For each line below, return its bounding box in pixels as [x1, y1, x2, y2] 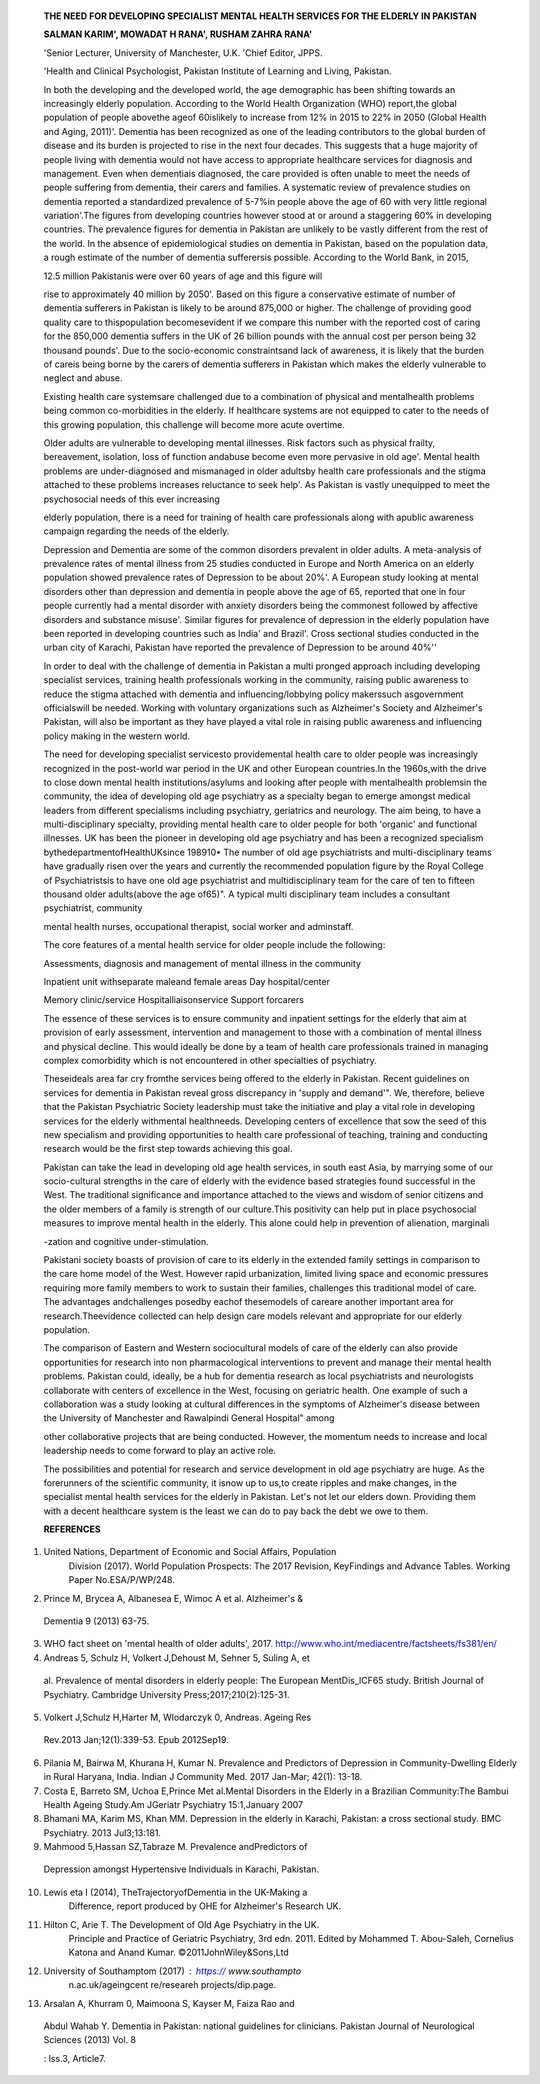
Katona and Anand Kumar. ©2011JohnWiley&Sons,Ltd [68, 1946, 289, 1959]
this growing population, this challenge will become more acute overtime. [43, 418, 345, 430]
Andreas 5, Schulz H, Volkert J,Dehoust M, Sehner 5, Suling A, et [43, 1651, 310, 1664]
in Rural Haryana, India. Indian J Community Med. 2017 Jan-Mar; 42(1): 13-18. [43, 1771, 363, 1783]
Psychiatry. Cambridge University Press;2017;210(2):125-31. [43, 1688, 290, 1700]
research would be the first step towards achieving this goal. [43, 1143, 293, 1155]
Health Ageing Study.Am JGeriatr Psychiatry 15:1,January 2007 [43, 1798, 304, 1810]
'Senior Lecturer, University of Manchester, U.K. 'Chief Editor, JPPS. [43, 46, 323, 59]
